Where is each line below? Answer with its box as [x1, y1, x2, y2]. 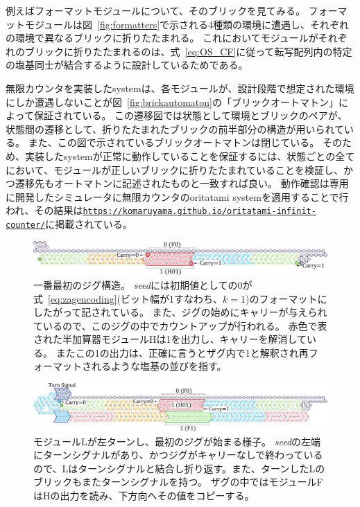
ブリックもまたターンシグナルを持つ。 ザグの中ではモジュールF [33, 474, 323, 489]
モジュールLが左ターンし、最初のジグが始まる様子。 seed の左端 [33, 434, 321, 448]
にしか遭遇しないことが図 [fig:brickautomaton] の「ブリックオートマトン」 [6, 94, 338, 109]
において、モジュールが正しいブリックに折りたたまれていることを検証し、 [6, 162, 344, 177]
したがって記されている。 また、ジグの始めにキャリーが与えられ [33, 305, 327, 319]
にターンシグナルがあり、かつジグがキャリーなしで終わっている [33, 447, 323, 462]
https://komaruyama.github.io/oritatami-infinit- [83, 206, 316, 217]
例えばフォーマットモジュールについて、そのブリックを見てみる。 [6, 3, 305, 17]
